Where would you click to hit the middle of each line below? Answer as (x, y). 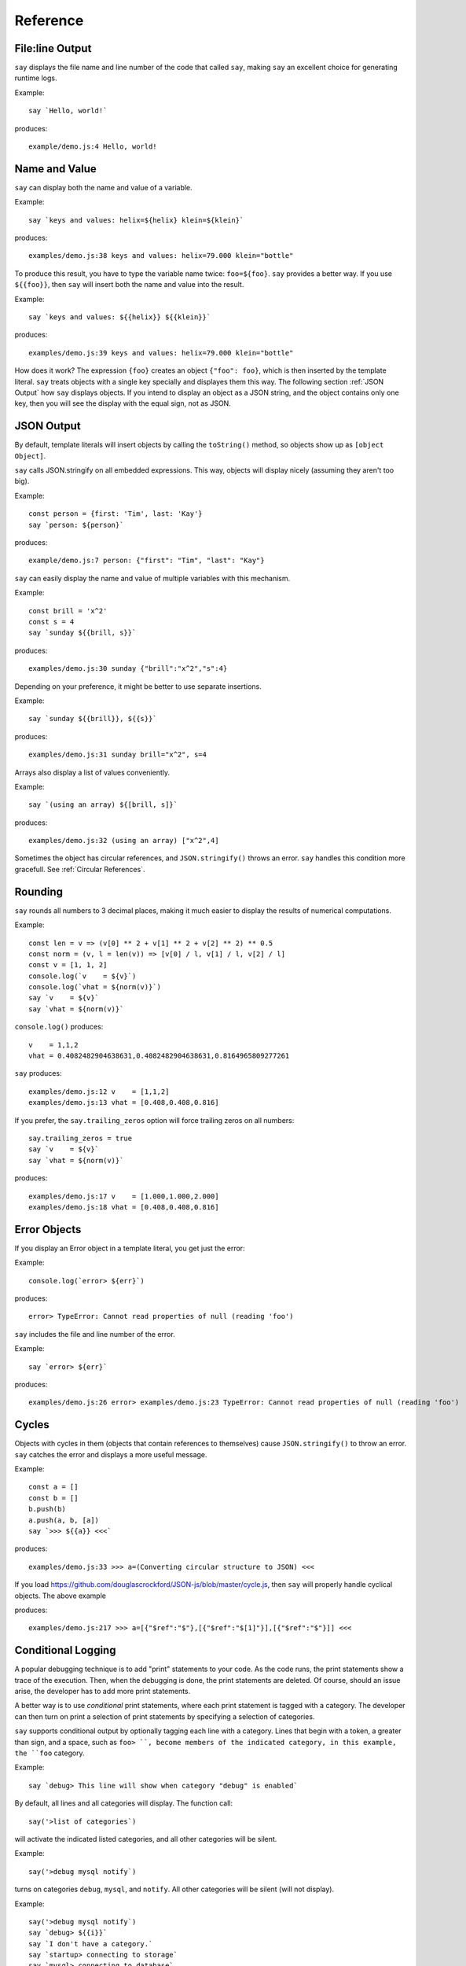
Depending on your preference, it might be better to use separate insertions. (138, 686)
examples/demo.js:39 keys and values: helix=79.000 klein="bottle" (161, 353)
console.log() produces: (59, 1027)
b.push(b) (47, 1509)
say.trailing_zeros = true (81, 1138)
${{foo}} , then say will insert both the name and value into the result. (129, 285)
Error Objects (48, 1230)
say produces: (38, 1073)
